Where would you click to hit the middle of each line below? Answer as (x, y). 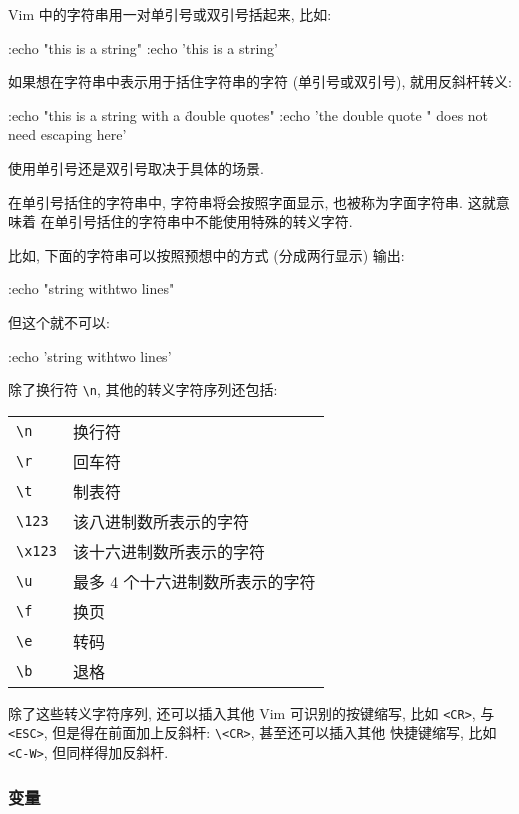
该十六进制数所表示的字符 (168, 551)
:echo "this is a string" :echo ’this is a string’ (143, 47)
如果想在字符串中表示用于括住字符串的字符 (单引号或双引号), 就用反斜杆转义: (260, 81)
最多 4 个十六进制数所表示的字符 (194, 581)
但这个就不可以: (59, 321)
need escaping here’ (67, 134)
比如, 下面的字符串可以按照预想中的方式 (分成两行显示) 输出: (206, 254)
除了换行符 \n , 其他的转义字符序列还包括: (143, 389)
